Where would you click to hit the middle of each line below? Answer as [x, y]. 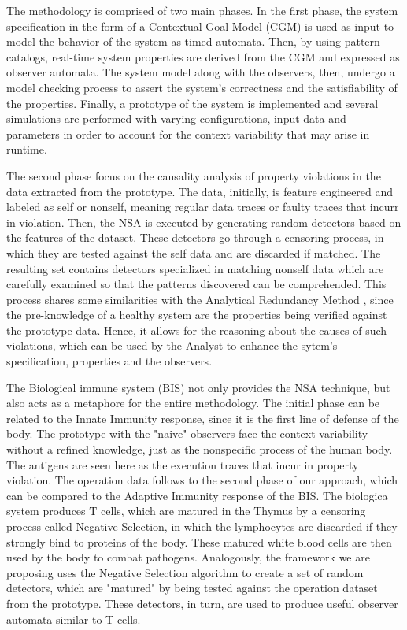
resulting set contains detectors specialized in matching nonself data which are [195, 268]
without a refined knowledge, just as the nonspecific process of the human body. [200, 449]
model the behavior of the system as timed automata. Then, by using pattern [193, 41]
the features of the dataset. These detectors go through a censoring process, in [195, 237]
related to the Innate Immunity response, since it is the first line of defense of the [203, 418]
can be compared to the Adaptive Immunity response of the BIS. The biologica [197, 495]
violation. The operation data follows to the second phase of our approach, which [202, 480]
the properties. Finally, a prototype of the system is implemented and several [192, 103]
